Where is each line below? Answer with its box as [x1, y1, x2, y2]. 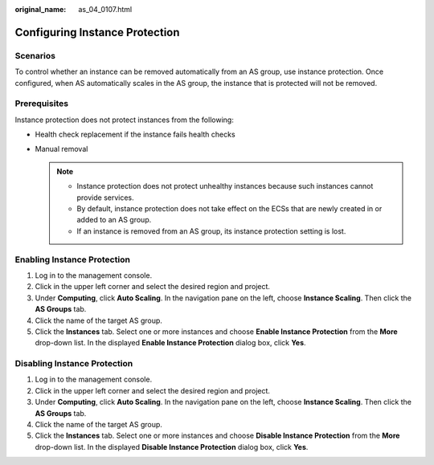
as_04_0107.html [78, 5, 133, 14]
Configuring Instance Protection [14, 25, 180, 39]
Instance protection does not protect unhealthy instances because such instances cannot [76, 182, 374, 191]
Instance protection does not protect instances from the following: [14, 115, 235, 124]
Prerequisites [14, 98, 68, 109]
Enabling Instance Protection [14, 254, 130, 265]
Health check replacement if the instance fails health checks [35, 129, 236, 140]
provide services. [76, 193, 134, 202]
